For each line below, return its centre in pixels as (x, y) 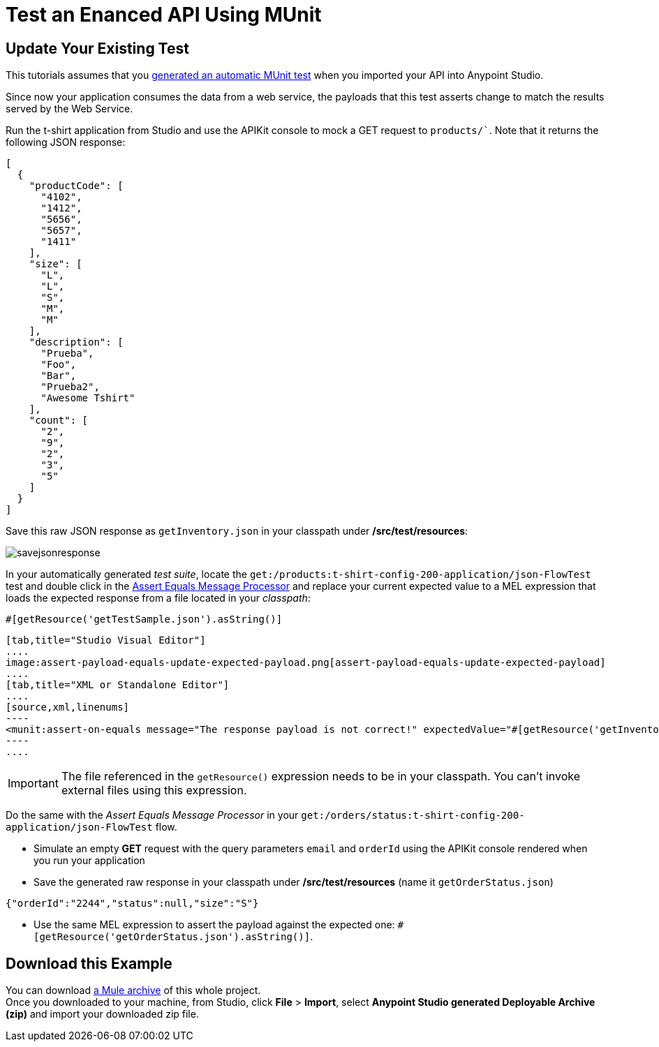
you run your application (89, 861)
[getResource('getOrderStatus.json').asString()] (172, 937)
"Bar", (59, 376)
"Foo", (59, 365)
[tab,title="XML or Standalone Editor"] (118, 685)
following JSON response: (66, 142)
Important (33, 784)
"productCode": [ (76, 186)
